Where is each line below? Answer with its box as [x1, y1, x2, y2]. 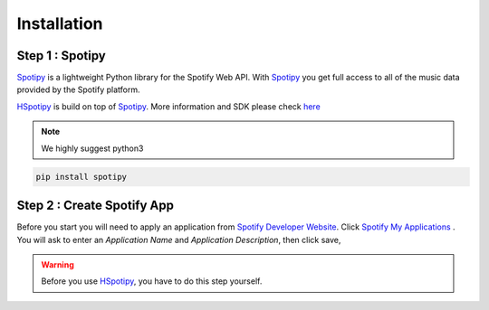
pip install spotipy [35, 172, 127, 182]
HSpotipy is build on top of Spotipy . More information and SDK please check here [16, 100, 321, 112]
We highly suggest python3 [41, 143, 144, 154]
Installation [16, 14, 103, 33]
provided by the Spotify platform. [16, 84, 140, 95]
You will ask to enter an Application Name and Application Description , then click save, [16, 234, 341, 245]
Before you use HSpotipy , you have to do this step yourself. [41, 276, 263, 287]
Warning [41, 258, 74, 270]
